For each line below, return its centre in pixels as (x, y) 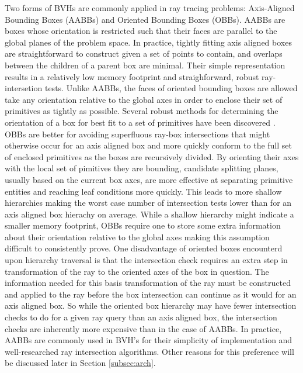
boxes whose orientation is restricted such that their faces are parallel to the (141, 31)
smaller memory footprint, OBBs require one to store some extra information (143, 225)
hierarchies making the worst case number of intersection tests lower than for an (148, 203)
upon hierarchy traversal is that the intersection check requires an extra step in (146, 260)
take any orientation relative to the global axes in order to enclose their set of (144, 99)
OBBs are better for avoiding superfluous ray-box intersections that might (137, 134)
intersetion (24, 88)
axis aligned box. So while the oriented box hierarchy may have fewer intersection (151, 305)
